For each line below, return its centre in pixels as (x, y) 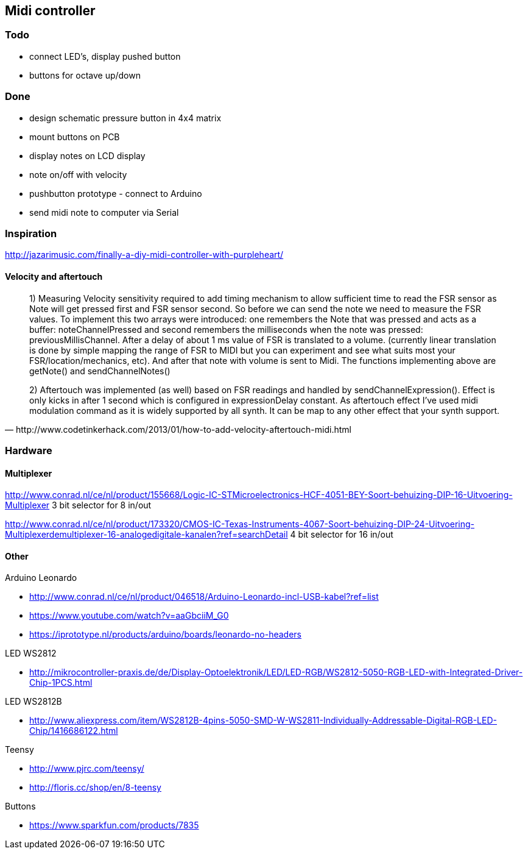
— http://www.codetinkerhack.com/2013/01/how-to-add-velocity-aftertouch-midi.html (178, 429)
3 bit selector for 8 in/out (102, 505)
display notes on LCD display (87, 155)
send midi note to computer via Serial (104, 212)
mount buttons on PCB (75, 137)
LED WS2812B (33, 702)
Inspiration (31, 233)
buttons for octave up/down (85, 75)
